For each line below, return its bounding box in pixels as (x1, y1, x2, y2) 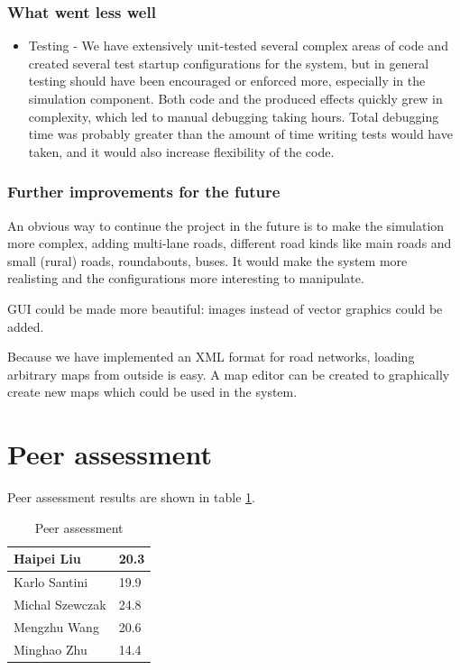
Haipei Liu (14, 549, 81, 568)
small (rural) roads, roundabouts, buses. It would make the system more (7, 251, 408, 270)
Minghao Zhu (14, 639, 87, 658)
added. (7, 317, 44, 335)
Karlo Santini (14, 573, 88, 592)
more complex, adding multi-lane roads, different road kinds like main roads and (7, 234, 452, 252)
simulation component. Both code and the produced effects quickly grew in (28, 89, 443, 107)
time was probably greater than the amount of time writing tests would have (28, 124, 453, 143)
